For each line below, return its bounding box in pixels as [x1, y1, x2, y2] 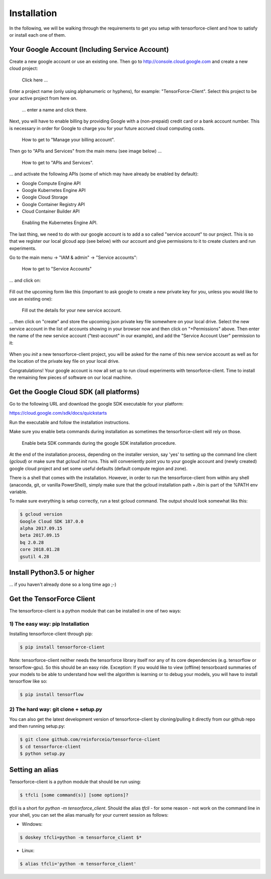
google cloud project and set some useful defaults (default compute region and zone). [9, 465, 188, 471]
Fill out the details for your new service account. [22, 307, 122, 313]
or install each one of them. [9, 32, 66, 38]
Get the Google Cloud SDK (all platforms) [9, 387, 140, 396]
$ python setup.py [20, 751, 65, 756]
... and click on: [9, 277, 41, 283]
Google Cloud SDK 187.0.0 [20, 518, 84, 524]
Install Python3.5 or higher [9, 568, 95, 577]
